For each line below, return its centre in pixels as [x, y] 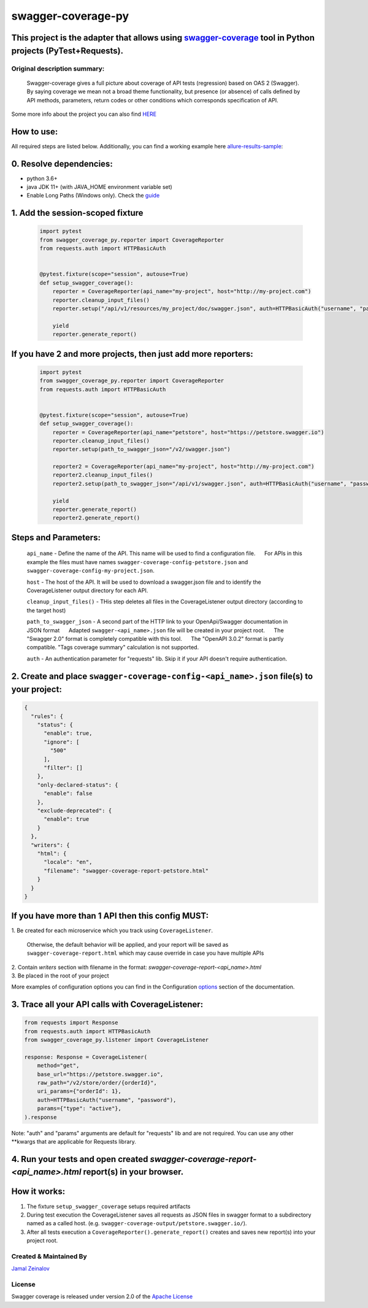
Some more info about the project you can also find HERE [84, 114]
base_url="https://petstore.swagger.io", [100, 1074]
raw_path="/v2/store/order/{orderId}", [97, 1083]
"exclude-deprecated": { [75, 810]
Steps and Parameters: [56, 537]
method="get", [58, 1066]
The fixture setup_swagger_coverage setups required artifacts [109, 1206]
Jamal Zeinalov [31, 1269]
